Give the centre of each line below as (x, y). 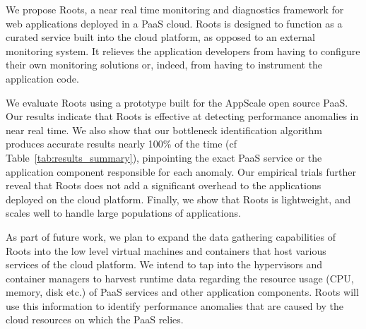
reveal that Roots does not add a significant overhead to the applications (164, 185)
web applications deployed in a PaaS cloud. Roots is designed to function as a (174, 23)
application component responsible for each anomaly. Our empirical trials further (181, 171)
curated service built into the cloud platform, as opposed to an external (160, 37)
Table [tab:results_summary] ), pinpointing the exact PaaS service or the (164, 157)
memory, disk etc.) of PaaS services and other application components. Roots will (182, 292)
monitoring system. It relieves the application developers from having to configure (183, 50)
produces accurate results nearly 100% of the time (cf (122, 144)
